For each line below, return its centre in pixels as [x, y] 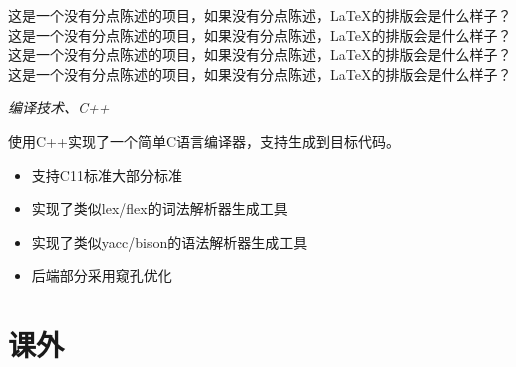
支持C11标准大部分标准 [106, 174]
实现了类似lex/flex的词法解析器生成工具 [159, 208]
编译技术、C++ [59, 107]
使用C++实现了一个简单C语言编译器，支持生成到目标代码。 [204, 140]
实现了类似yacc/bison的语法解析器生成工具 [169, 241]
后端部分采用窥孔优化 [101, 275]
